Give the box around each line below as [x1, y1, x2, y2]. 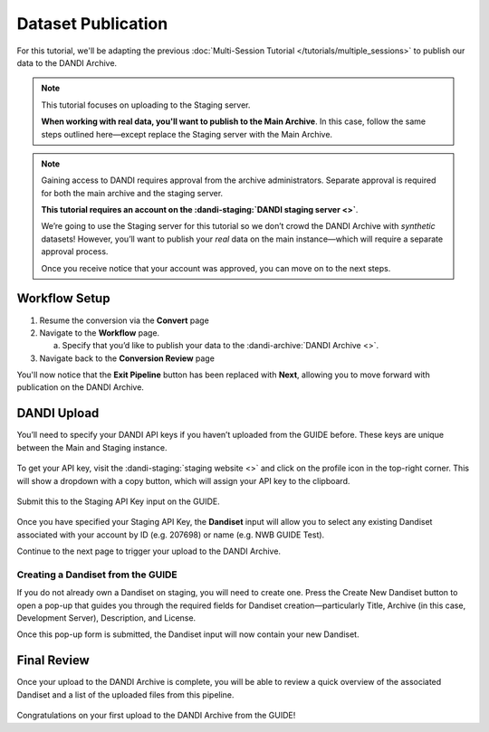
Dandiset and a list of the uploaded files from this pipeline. [16, 689, 235, 700]
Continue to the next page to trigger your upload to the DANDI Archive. [16, 546, 281, 556]
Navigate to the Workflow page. [39, 327, 160, 338]
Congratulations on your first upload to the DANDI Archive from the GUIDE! [16, 710, 296, 721]
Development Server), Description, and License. [16, 613, 197, 623]
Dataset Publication [16, 14, 168, 33]
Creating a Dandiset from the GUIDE [16, 568, 178, 581]
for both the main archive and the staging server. [41, 187, 224, 198]
